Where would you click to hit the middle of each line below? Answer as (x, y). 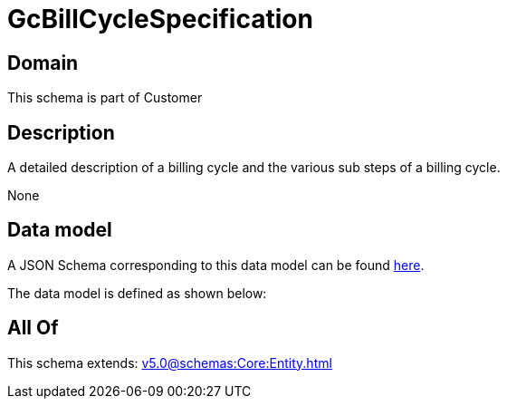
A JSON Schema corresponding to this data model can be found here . (216, 265)
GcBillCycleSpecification (160, 19)
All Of (33, 328)
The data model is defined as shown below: (137, 293)
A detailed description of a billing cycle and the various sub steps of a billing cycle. (254, 168)
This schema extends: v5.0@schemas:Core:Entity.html (170, 362)
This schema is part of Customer (105, 98)
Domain (43, 63)
